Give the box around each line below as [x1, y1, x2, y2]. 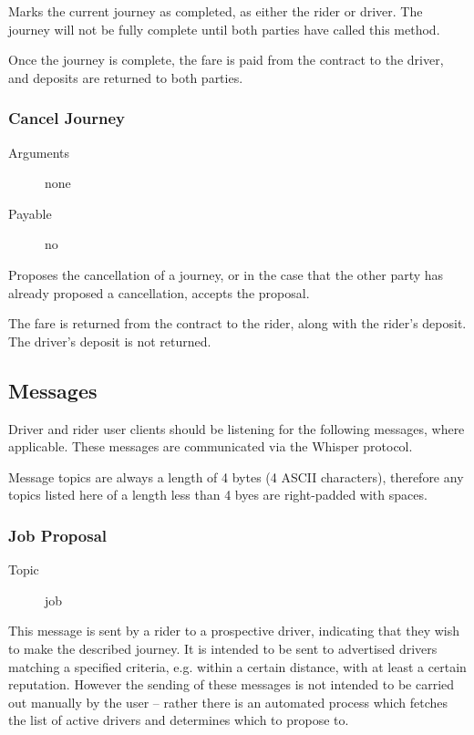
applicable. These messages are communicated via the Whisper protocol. [8, 437, 413, 456]
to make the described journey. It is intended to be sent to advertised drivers [8, 638, 438, 657]
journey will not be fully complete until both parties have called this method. [8, 19, 440, 38]
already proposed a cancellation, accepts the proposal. [8, 283, 310, 302]
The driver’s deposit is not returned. [8, 331, 211, 350]
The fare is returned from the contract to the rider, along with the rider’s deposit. [8, 314, 467, 333]
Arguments [8, 142, 70, 161]
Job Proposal [8, 523, 108, 546]
